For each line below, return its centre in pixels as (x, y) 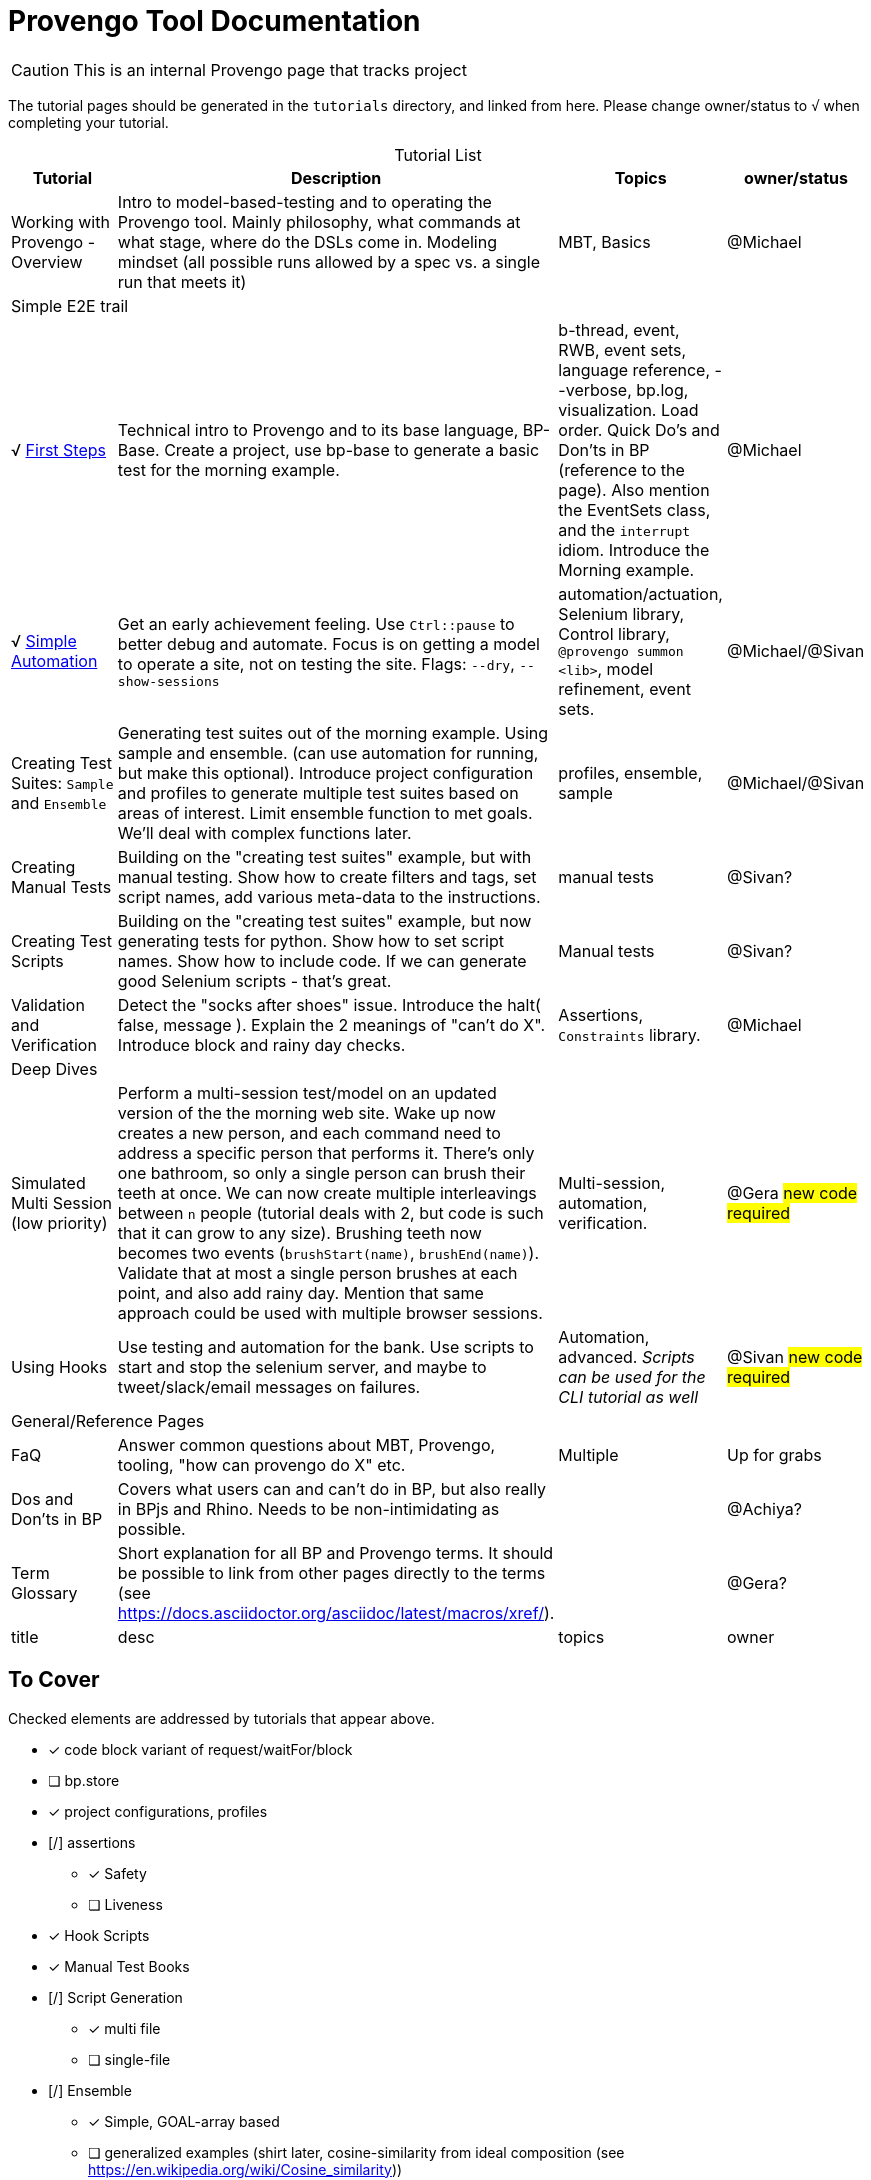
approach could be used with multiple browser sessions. (330, 1312)
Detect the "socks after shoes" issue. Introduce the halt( (329, 1004)
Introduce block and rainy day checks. (261, 1044)
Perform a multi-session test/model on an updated (307, 1092)
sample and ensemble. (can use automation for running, (328, 752)
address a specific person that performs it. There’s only (326, 1152)
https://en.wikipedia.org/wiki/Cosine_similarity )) (245, 2169)
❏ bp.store (84, 1780)
